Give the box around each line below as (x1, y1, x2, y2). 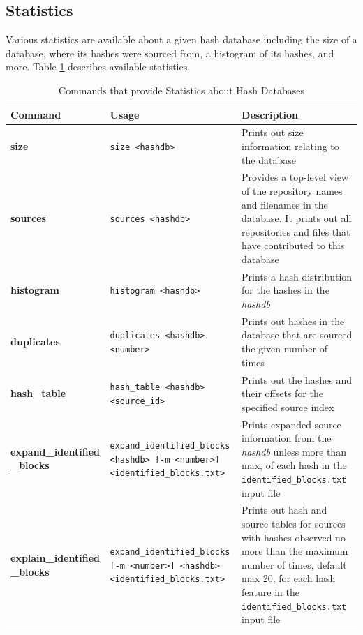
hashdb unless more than (242, 444, 346, 458)
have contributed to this (242, 238, 345, 253)
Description (242, 107, 299, 121)
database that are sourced (242, 327, 353, 342)
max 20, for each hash (242, 571, 336, 585)
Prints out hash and (242, 502, 327, 517)
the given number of (242, 341, 327, 356)
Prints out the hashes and (242, 372, 353, 387)
